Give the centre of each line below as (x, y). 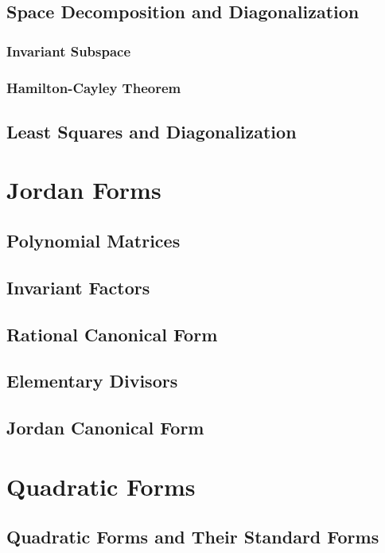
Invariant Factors (78, 287)
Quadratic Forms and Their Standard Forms (193, 537)
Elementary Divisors (92, 381)
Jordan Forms (84, 190)
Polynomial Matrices (93, 241)
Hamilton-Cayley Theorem (94, 87)
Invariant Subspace (69, 51)
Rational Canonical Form (112, 334)
